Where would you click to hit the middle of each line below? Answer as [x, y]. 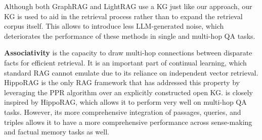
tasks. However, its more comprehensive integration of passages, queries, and [123, 112]
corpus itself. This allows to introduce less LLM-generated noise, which [114, 26]
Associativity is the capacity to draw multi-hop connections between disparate [128, 53]
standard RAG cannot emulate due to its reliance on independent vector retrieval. [131, 72]
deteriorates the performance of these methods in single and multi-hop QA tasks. [130, 36]
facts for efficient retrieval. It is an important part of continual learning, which [125, 62]
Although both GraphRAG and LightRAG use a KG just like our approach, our [128, 6]
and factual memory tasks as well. [57, 132]
